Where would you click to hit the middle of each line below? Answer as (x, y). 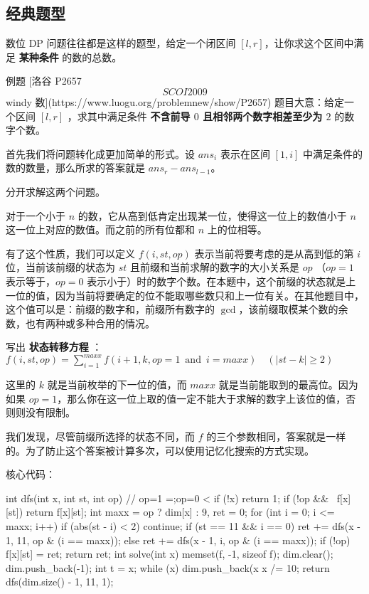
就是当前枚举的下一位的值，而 (117, 384)
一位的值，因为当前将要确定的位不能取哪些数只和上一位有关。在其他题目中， (185, 295)
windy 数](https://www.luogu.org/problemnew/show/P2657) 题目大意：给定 (175, 101)
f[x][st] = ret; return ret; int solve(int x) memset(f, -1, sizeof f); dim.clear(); (170, 554)
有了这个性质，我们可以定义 (70, 253)
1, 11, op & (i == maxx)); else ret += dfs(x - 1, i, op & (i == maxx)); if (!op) (178, 540)
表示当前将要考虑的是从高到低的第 (274, 253)
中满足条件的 (332, 153)
